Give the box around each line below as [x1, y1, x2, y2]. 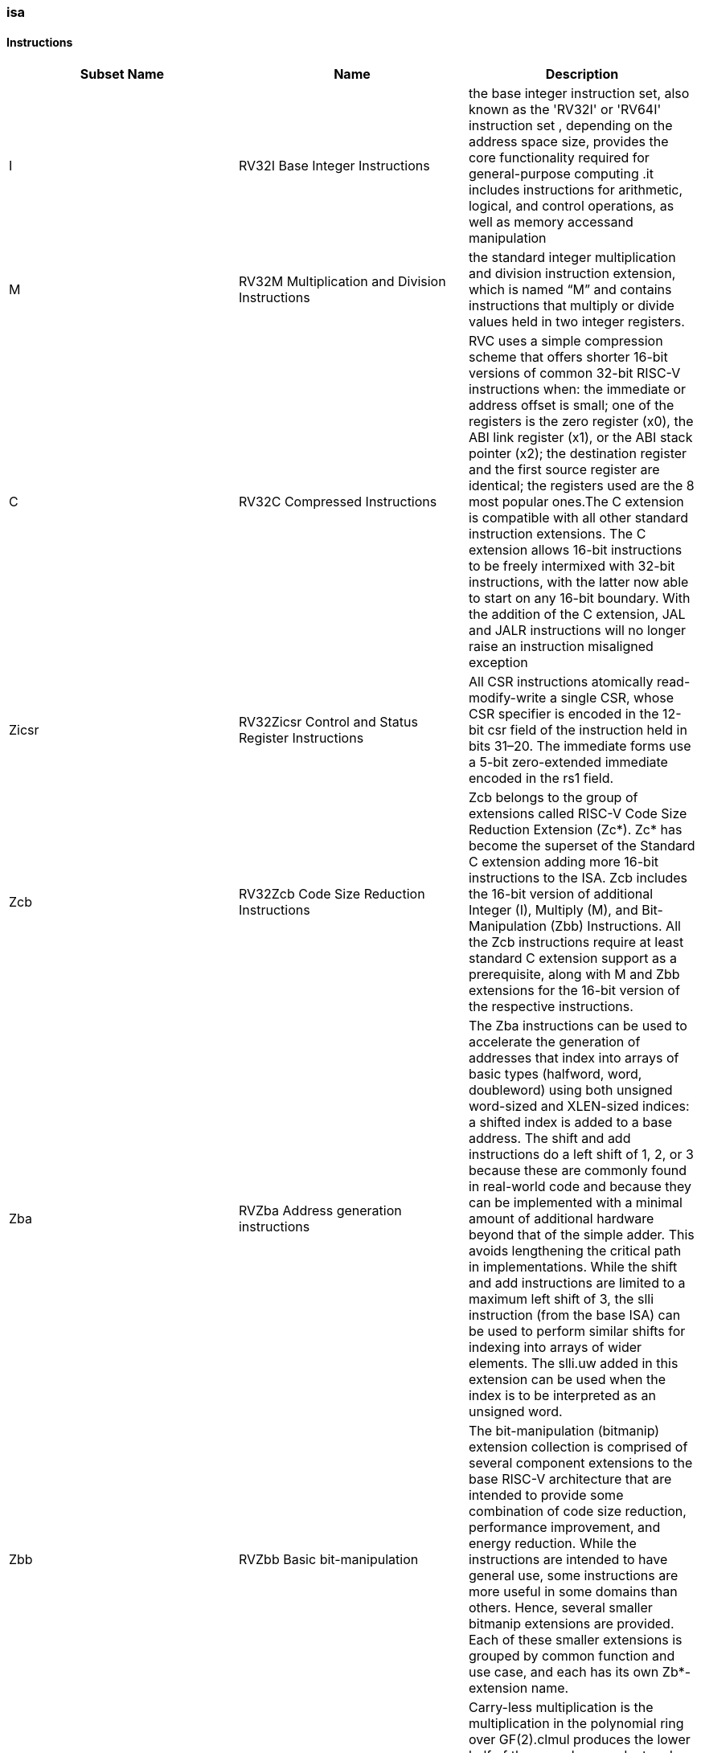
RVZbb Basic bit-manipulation [238, 1551, 419, 1568]
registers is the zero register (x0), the [468, 413, 694, 430]
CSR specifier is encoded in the [468, 706, 659, 723]
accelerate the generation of [468, 1034, 641, 1051]
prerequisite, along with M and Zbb [468, 966, 680, 983]
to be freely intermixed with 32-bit [468, 558, 675, 575]
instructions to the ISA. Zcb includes [468, 870, 687, 887]
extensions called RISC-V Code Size [468, 805, 687, 822]
